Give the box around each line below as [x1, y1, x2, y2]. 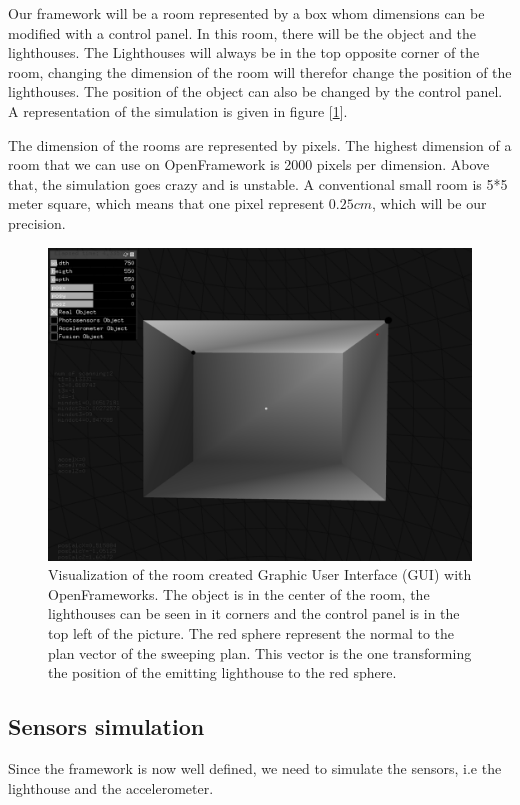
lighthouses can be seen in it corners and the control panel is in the [48, 603, 460, 624]
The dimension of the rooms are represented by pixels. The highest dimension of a [8, 134, 512, 155]
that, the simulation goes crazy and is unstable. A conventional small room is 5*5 [8, 173, 508, 194]
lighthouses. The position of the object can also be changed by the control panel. [8, 81, 503, 102]
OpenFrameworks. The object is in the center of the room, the [48, 583, 430, 604]
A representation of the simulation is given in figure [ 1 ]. [8, 100, 348, 121]
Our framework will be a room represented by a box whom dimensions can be [8, 3, 485, 23]
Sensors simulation [8, 711, 205, 742]
